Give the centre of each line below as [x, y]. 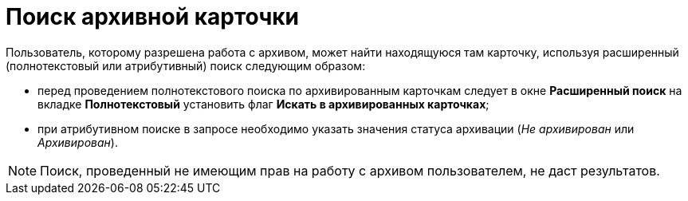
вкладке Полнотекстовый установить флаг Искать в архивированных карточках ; [263, 104]
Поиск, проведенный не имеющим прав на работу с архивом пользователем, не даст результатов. [350, 170]
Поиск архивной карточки [152, 17]
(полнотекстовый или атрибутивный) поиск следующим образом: [186, 65]
